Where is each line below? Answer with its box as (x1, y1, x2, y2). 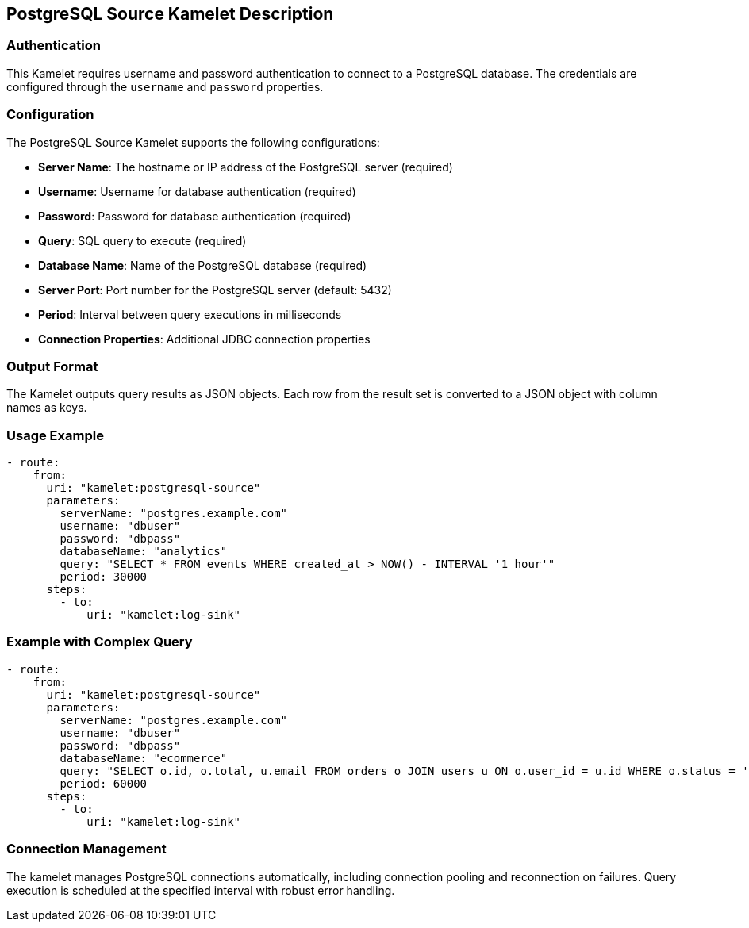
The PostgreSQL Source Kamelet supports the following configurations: (6, 135, 380, 149)
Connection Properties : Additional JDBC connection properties (38, 332, 371, 346)
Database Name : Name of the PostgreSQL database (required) (38, 258, 367, 272)
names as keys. (6, 401, 87, 415)
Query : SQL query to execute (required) (38, 233, 247, 247)
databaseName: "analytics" (60, 545, 228, 558)
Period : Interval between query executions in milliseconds (38, 307, 342, 321)
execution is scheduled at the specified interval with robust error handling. (6, 883, 395, 897)
